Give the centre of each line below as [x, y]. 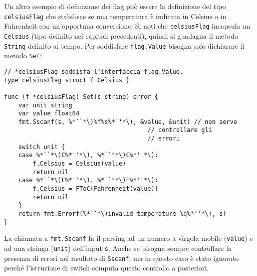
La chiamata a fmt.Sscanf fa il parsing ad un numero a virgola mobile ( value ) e [128, 238]
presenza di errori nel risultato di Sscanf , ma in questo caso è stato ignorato [121, 258]
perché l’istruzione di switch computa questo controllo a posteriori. [106, 268]
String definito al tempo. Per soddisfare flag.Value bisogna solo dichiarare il [124, 45]
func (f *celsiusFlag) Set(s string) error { [81, 97]
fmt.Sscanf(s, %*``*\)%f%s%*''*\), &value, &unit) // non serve [128, 122]
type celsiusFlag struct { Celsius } [67, 80]
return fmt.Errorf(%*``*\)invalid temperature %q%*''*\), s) [122, 214]
